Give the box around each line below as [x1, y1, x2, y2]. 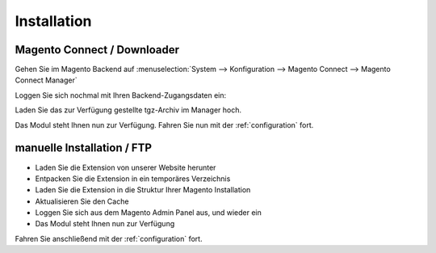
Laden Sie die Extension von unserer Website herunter [35, 162, 216, 172]
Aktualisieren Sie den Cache [35, 196, 129, 206]
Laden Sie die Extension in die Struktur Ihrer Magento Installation [35, 185, 251, 195]
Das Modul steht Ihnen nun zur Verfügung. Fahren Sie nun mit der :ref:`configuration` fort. [15, 120, 314, 129]
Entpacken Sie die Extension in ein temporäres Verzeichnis [35, 174, 231, 183]
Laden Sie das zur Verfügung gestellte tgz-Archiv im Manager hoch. [15, 105, 242, 115]
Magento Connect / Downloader [15, 43, 180, 57]
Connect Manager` [15, 75, 78, 85]
